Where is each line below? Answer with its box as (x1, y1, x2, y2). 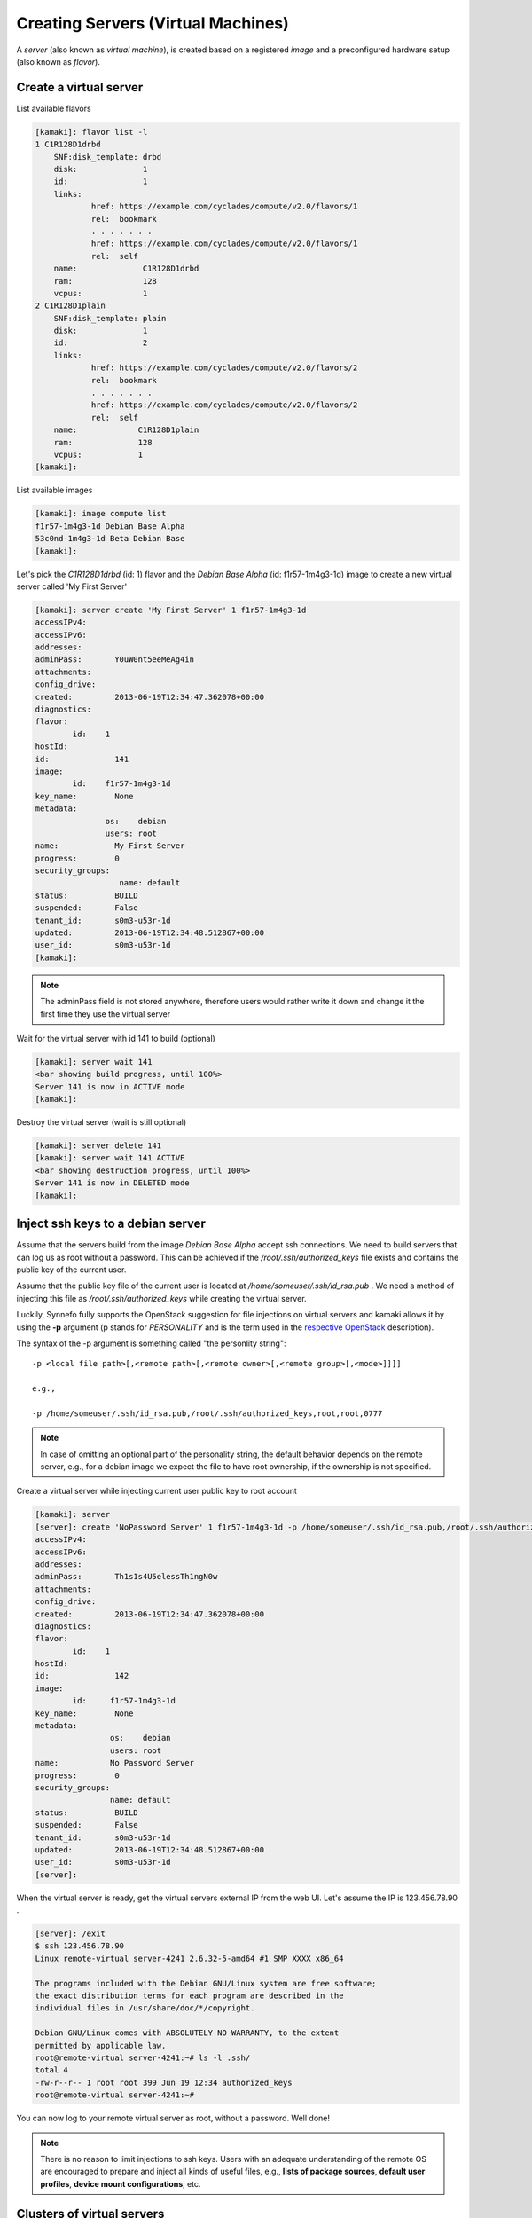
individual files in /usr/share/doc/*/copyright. (35, 2003, 255, 2013)
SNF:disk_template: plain (53, 313, 167, 323)
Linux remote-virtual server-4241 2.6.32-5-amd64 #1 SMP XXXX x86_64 (35, 1953, 344, 1963)
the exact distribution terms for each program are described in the (35, 1991, 344, 2001)
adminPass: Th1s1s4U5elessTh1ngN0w (35, 1571, 218, 1582)
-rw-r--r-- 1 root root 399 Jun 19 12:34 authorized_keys (35, 2077, 293, 2088)
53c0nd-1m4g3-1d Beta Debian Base (35, 533, 185, 544)
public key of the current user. (16, 1264, 127, 1275)
